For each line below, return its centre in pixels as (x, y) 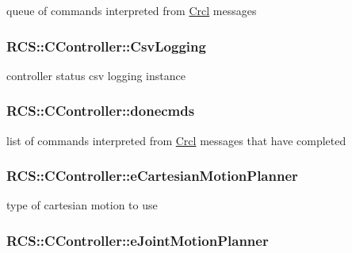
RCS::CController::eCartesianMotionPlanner (152, 176)
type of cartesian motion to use (82, 205)
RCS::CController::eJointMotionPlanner (138, 240)
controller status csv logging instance (96, 75)
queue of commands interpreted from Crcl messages (132, 10)
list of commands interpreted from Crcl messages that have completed (176, 140)
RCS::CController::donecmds (101, 111)
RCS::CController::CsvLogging (106, 46)
